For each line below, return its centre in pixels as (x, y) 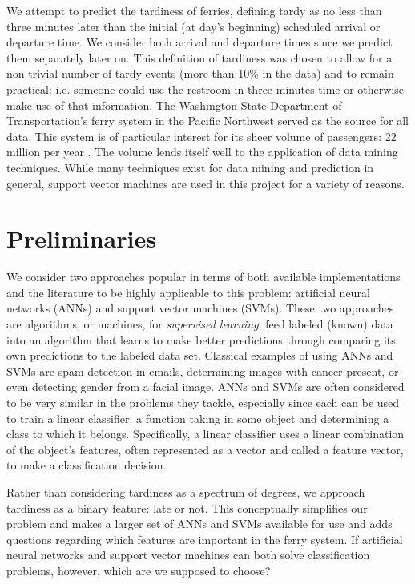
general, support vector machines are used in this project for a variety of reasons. (205, 183)
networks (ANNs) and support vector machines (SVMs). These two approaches (200, 308)
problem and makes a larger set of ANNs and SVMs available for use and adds (199, 524)
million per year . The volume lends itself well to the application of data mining (202, 152)
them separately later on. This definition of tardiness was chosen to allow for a (199, 57)
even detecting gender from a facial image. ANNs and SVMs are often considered (205, 387)
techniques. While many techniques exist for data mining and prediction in (190, 167)
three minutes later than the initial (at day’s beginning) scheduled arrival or (193, 26)
